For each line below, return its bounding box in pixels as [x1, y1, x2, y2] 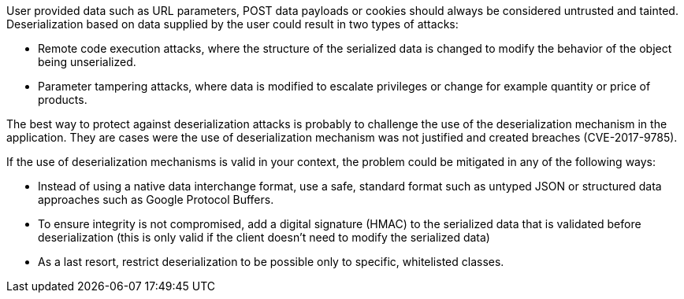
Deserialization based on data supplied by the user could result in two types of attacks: [6, 17, 459, 31]
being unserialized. [38, 55, 136, 68]
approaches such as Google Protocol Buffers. [38, 193, 274, 206]
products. [38, 93, 87, 106]
